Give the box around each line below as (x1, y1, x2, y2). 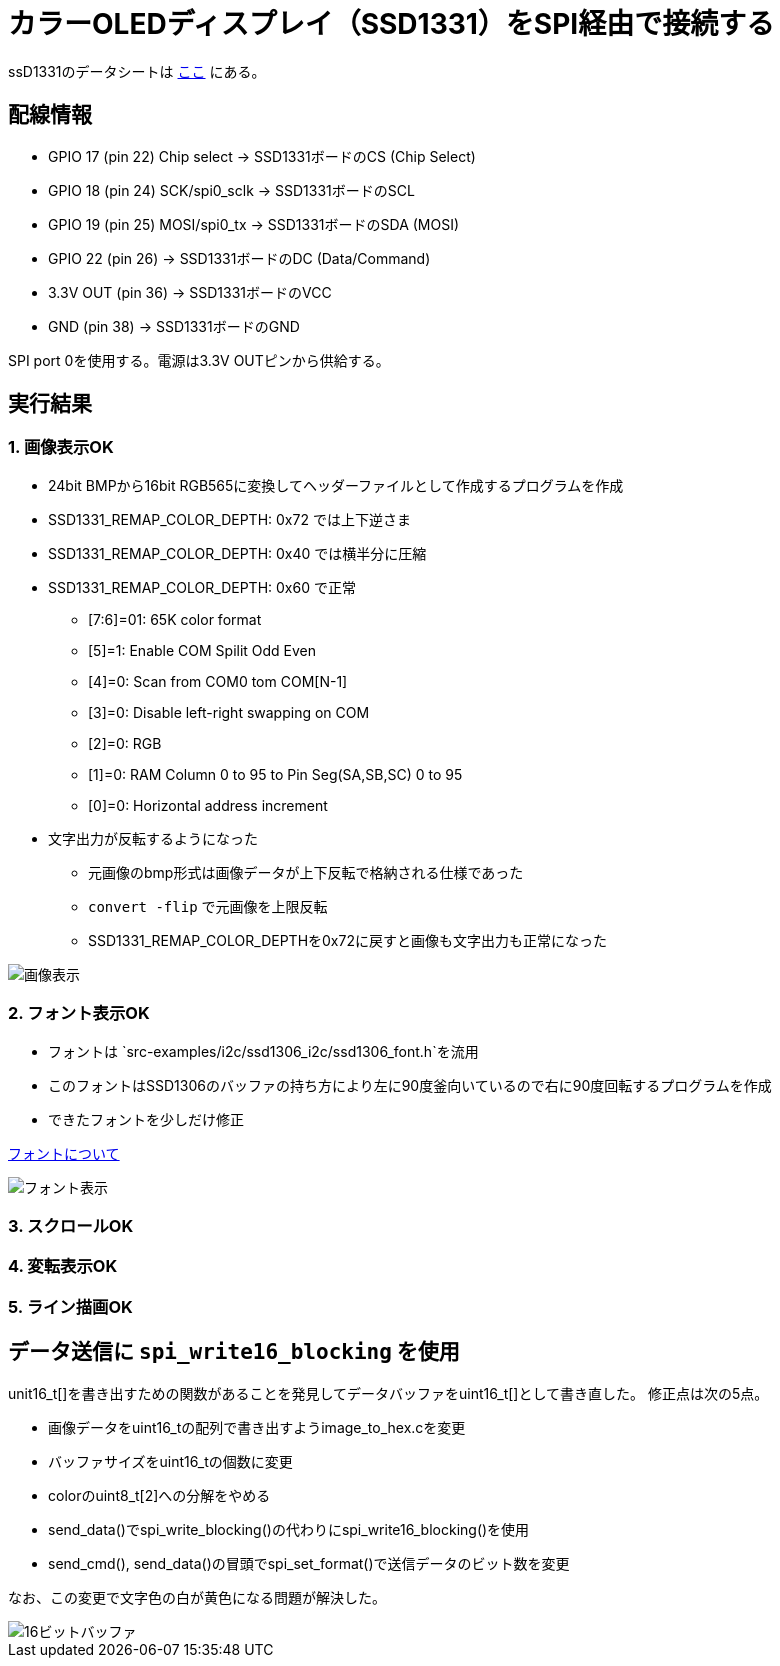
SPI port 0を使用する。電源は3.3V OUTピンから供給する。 (8, 351, 390, 369)
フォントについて (8, 1144, 120, 1162)
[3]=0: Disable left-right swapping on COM (88, 703, 370, 721)
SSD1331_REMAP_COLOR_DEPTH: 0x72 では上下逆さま (48, 510, 411, 528)
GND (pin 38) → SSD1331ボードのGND (48, 317, 300, 335)
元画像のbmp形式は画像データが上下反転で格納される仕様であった (88, 863, 524, 881)
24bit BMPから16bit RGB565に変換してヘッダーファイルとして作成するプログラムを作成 (48, 476, 624, 494)
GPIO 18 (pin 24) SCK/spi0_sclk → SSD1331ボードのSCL (48, 181, 415, 199)
